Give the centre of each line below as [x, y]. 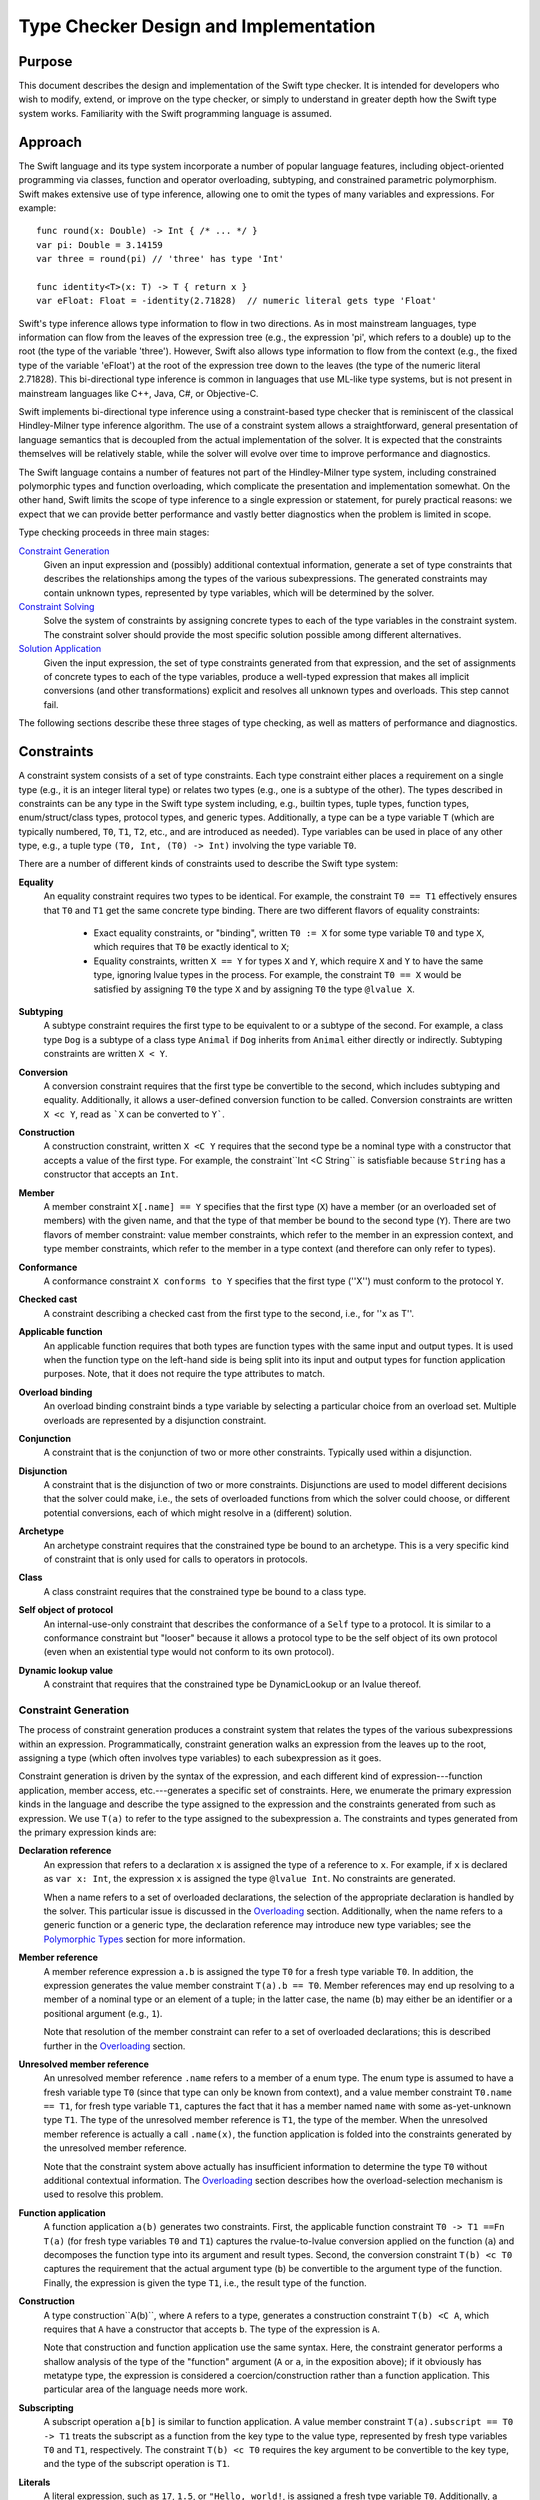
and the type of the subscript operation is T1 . [136, 2464]
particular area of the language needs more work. [146, 2389]
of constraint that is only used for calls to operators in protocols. [176, 1559]
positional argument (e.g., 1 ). [103, 2013]
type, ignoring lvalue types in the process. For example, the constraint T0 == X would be [277, 975]
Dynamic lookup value [66, 1670]
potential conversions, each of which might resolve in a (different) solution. [197, 1512]
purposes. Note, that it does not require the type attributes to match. [184, 1374]
